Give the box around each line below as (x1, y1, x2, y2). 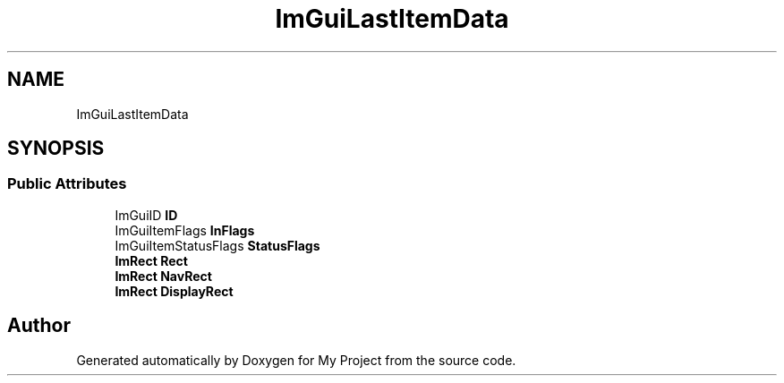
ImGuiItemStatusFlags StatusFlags (115, 237, 320, 253)
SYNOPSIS (7, 137, 105, 160)
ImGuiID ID (115, 207, 178, 223)
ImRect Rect (115, 252, 188, 268)
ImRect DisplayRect (115, 283, 234, 299)
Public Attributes (7, 174, 127, 193)
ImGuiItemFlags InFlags (115, 222, 255, 238)
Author (7, 314, 71, 337)
